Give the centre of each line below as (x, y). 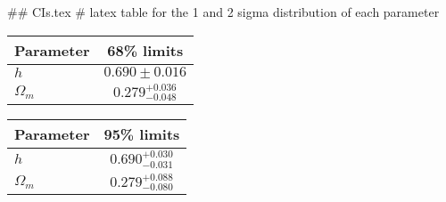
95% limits (142, 134)
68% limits (145, 50)
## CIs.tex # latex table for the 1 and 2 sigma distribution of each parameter (223, 12)
